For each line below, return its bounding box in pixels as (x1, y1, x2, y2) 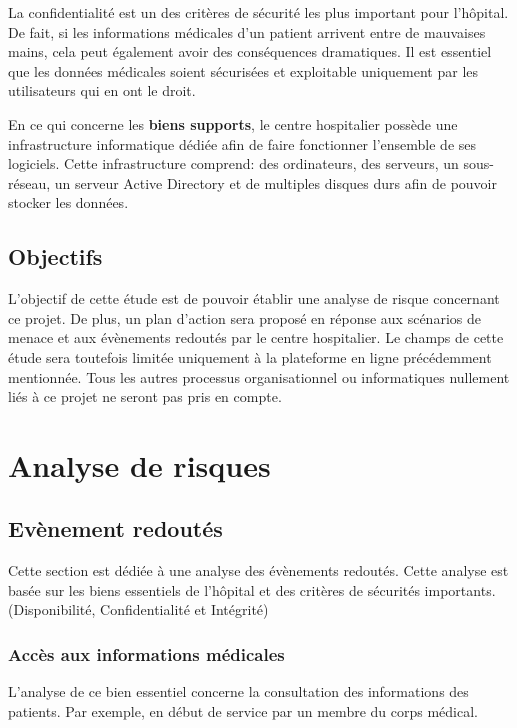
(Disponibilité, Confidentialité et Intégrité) (8, 599, 269, 620)
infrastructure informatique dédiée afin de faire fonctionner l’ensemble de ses (8, 133, 477, 154)
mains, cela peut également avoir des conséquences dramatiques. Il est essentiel (8, 41, 492, 62)
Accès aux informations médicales (8, 641, 285, 666)
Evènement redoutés (8, 513, 223, 544)
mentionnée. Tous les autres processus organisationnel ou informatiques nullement (8, 366, 510, 387)
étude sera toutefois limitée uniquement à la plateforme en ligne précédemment (8, 346, 492, 367)
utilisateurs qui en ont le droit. (8, 80, 196, 101)
